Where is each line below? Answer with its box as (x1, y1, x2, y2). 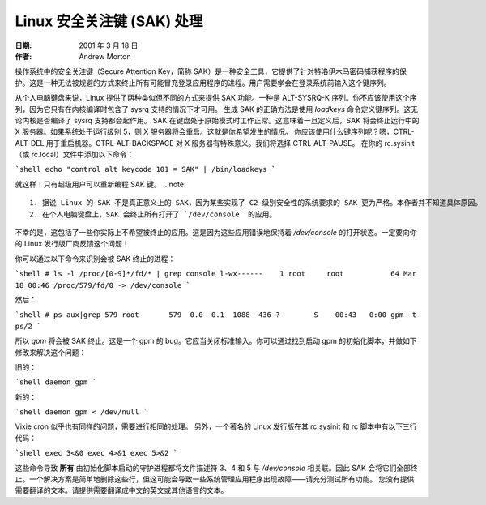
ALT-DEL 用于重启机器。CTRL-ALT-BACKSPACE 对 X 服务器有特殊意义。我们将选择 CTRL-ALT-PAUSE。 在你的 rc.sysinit (15, 138, 415, 148)
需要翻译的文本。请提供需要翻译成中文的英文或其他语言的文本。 (15, 486, 228, 495)
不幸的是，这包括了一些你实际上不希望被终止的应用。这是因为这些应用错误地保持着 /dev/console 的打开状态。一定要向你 (15, 228, 417, 238)
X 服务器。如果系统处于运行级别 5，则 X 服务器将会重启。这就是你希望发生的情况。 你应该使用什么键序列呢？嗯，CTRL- (15, 126, 415, 137)
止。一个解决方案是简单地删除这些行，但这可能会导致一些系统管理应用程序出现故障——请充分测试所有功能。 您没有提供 (15, 474, 415, 484)
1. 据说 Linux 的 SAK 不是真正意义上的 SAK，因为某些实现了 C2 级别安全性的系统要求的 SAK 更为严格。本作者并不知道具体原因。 (29, 199, 483, 208)
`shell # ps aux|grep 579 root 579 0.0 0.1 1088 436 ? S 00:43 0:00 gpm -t (15, 310, 417, 319)
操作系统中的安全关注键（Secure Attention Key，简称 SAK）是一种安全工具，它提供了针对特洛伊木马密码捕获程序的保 (15, 66, 407, 76)
